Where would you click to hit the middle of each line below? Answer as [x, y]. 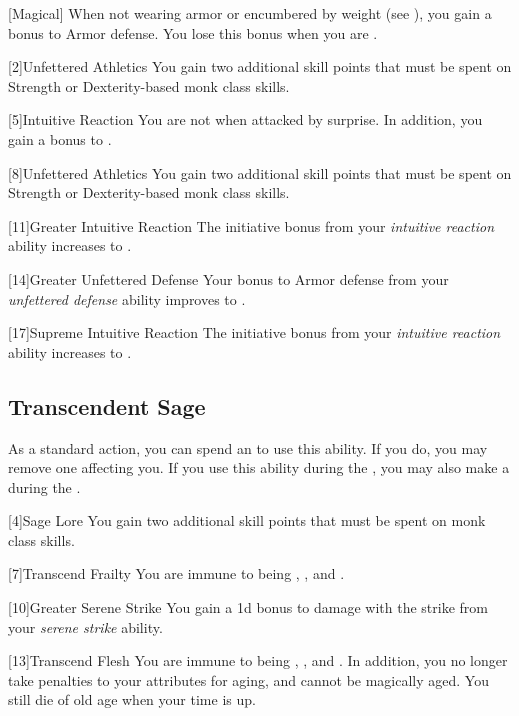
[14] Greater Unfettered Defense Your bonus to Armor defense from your [228, 278]
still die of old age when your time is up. [132, 699]
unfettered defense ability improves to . [127, 298]
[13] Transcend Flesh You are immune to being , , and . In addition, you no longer [258, 660]
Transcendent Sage [107, 405]
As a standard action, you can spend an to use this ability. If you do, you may [248, 447]
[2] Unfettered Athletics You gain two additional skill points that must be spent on [260, 66]
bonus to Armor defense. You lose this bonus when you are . [193, 32]
